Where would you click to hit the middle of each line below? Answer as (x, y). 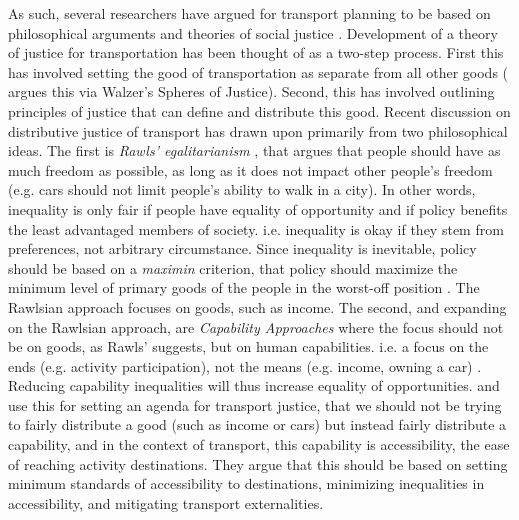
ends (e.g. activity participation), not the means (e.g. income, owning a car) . (245, 365)
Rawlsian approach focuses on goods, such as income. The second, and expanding (257, 306)
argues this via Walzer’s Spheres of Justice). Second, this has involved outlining (251, 91)
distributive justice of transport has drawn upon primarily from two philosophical (258, 130)
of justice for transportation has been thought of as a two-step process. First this (256, 52)
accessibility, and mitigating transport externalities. (166, 502)
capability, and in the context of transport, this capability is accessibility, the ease (259, 444)
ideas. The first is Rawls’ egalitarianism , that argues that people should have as (254, 150)
